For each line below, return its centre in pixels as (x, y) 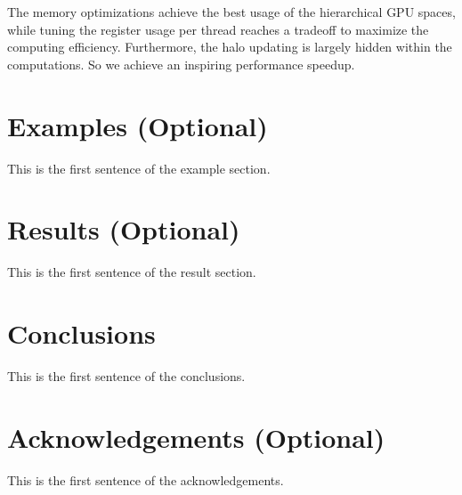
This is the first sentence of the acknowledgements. (146, 479)
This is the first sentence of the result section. (132, 272)
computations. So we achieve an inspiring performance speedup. (181, 64)
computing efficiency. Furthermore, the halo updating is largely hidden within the (230, 47)
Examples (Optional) (138, 125)
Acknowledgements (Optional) (196, 437)
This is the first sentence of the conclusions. (126, 375)
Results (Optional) (124, 229)
